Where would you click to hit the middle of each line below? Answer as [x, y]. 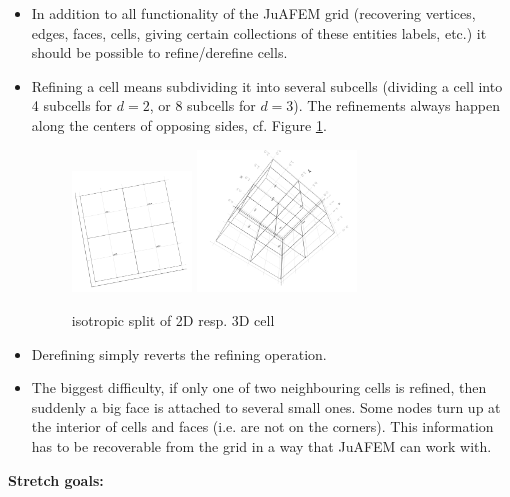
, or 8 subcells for [202, 105]
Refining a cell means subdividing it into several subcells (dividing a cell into [267, 85]
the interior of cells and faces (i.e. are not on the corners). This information [262, 426]
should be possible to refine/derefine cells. [159, 52]
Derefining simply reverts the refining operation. [179, 353]
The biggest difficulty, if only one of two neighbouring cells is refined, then [259, 387]
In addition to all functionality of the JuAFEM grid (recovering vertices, [253, 13]
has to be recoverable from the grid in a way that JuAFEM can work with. [261, 446]
